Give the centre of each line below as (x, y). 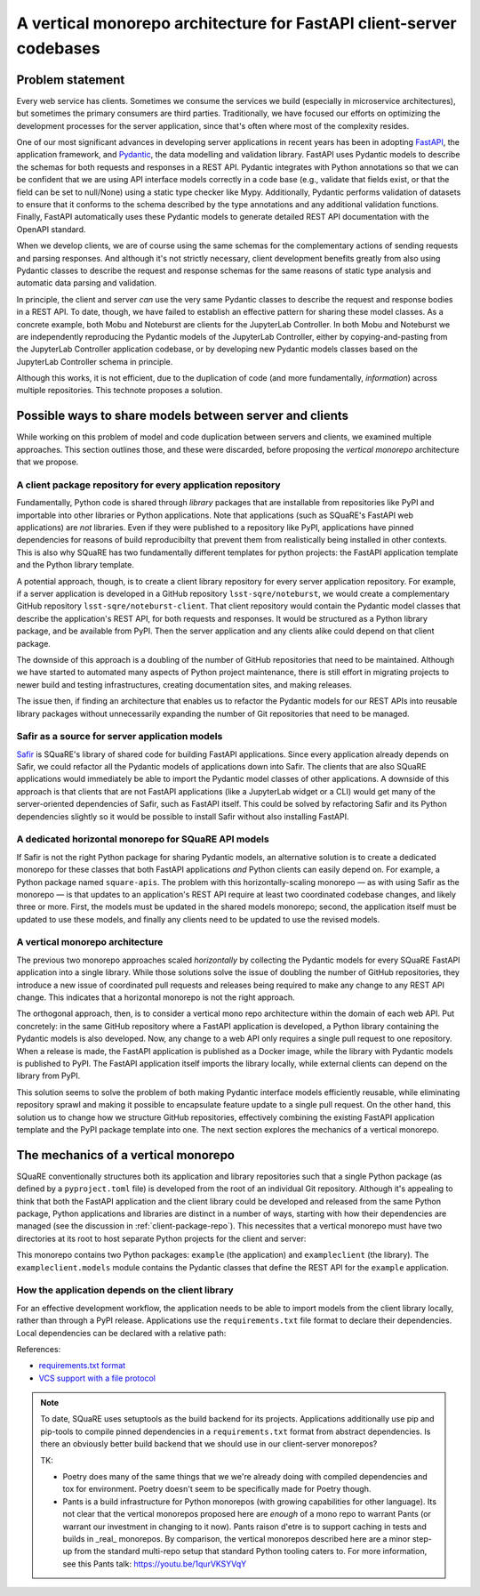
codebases (59, 48)
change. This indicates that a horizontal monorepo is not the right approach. (156, 997)
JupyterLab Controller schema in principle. (95, 361)
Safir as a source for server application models (120, 737)
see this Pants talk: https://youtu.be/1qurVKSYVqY (155, 1564)
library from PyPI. (48, 1076)
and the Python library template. (76, 565)
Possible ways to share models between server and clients (183, 416)
